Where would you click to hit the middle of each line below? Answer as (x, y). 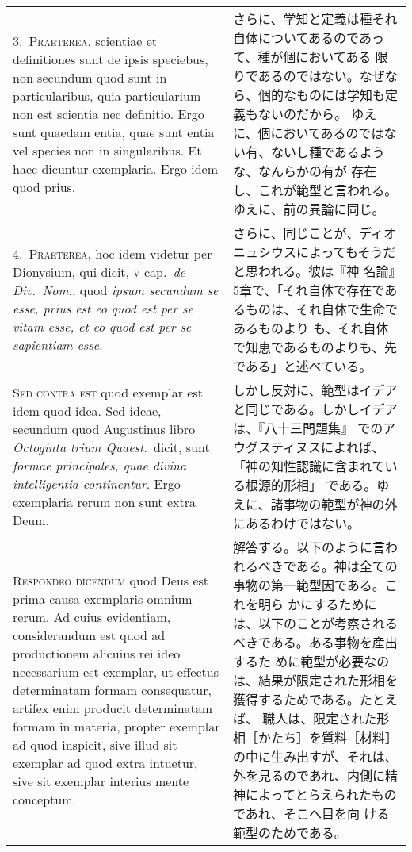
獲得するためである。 (296, 699)
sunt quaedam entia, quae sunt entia (114, 132)
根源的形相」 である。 (311, 485)
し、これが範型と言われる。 (315, 190)
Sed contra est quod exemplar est (108, 392)
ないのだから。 (303, 114)
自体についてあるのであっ (309, 38)
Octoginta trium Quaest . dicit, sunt (111, 447)
